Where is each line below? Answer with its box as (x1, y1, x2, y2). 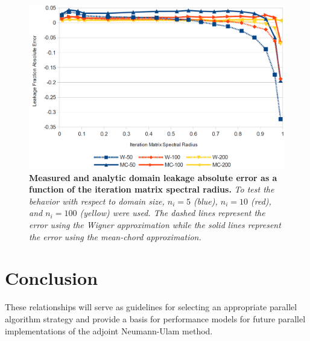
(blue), (193, 194, 218, 207)
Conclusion (5, 266, 98, 290)
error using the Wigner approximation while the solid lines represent (29, 218, 281, 231)
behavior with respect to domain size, (29, 194, 165, 207)
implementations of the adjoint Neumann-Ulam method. (5, 324, 213, 337)
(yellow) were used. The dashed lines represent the (80, 206, 265, 219)
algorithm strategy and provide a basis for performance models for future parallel (5, 312, 306, 325)
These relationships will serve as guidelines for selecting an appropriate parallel (5, 301, 297, 313)
